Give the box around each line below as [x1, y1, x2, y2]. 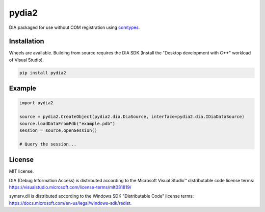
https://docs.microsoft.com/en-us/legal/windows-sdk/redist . [9, 200, 132, 206]
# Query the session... [19, 141, 77, 147]
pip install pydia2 [19, 70, 66, 75]
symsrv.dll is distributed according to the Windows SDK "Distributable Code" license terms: [9, 193, 194, 199]
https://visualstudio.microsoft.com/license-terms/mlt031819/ [9, 184, 132, 190]
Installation [9, 37, 44, 46]
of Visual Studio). [9, 57, 44, 63]
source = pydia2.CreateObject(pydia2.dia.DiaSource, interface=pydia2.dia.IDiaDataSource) [19, 114, 245, 119]
